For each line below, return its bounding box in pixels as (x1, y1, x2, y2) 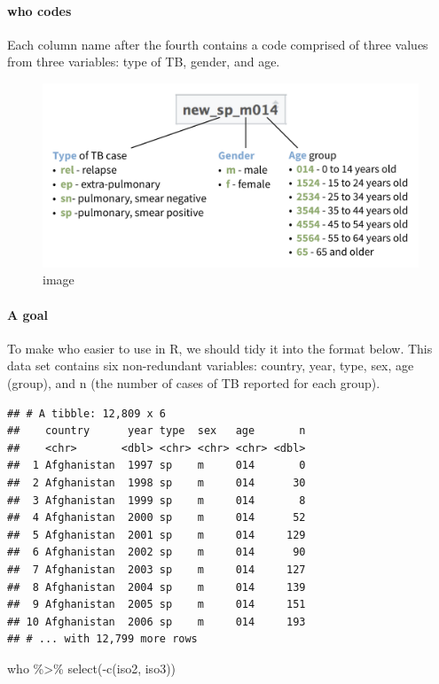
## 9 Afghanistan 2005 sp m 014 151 (7, 598, 306, 611)
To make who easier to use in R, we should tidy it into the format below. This (7, 338, 433, 357)
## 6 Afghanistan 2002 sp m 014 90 (7, 546, 306, 559)
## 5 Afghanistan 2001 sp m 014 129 (7, 528, 306, 541)
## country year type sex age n (7, 424, 306, 438)
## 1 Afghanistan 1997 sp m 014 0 (7, 459, 306, 472)
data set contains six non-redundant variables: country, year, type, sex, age (7, 356, 414, 375)
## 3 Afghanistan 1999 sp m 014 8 (7, 494, 306, 507)
